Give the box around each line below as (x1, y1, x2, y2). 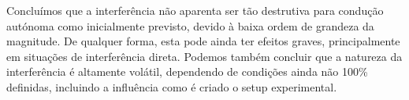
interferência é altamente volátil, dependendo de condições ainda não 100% (6, 63, 368, 80)
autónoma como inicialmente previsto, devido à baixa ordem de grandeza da (6, 17, 374, 34)
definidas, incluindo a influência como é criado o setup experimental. (6, 78, 337, 95)
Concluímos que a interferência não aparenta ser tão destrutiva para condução (6, 2, 384, 18)
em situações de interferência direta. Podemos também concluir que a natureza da (6, 48, 403, 64)
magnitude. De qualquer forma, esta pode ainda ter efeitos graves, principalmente (6, 33, 400, 49)
